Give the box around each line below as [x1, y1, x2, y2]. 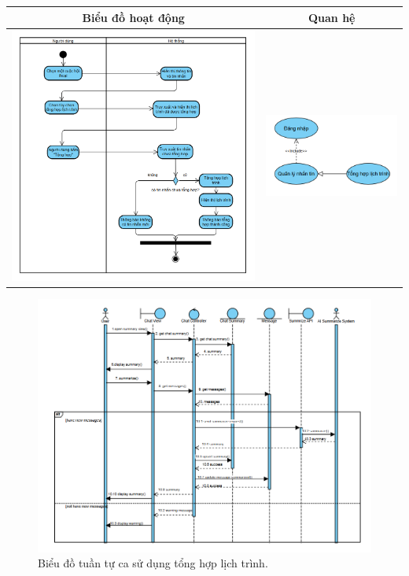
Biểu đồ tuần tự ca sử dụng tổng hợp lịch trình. [38, 555, 268, 571]
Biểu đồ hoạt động [82, 9, 185, 25]
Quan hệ [308, 9, 356, 25]
